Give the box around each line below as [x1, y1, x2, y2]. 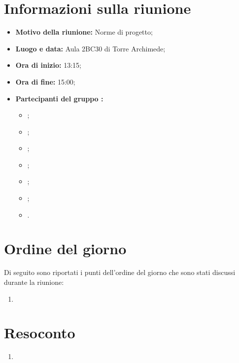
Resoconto [4, 322, 75, 343]
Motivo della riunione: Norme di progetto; [15, 27, 153, 37]
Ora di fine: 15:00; [15, 76, 75, 87]
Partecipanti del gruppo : [15, 93, 103, 103]
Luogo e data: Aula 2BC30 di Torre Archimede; [15, 43, 166, 53]
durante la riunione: [4, 276, 64, 287]
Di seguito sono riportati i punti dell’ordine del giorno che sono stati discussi [4, 267, 236, 277]
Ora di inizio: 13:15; [15, 60, 81, 70]
